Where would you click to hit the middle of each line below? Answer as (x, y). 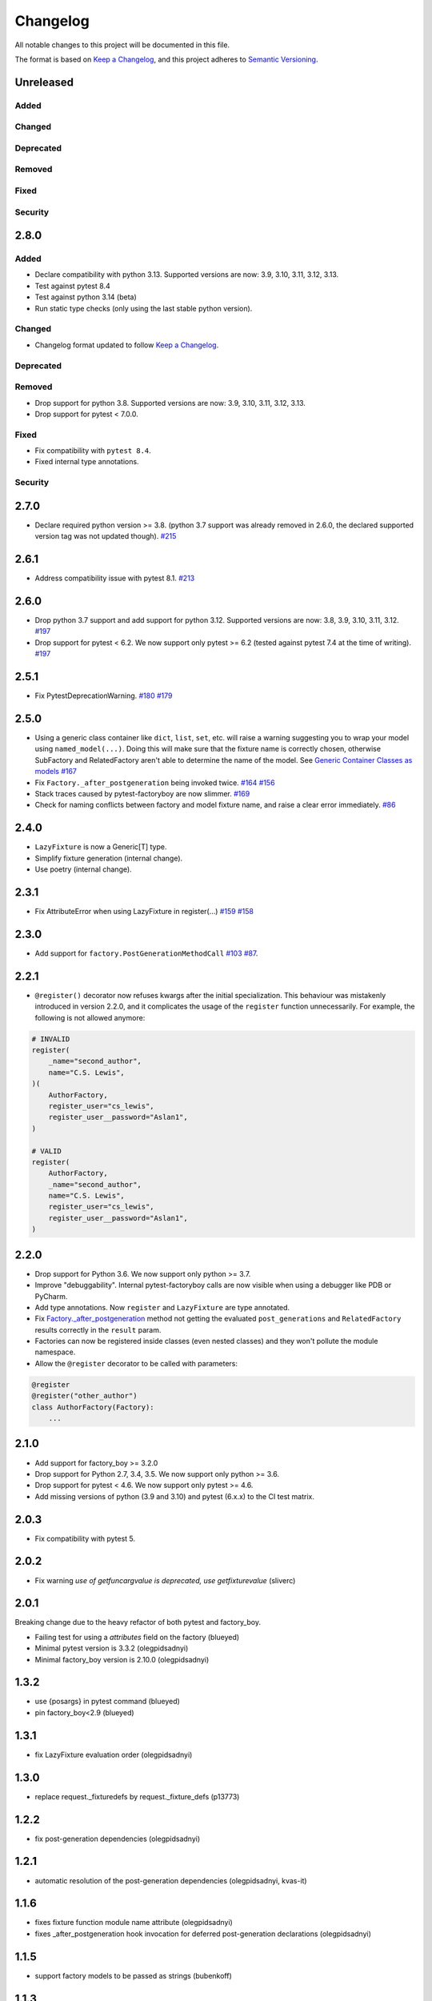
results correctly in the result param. (98, 1329)
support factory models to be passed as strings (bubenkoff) (133, 1975)
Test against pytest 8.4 (73, 286)
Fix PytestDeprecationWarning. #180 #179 (104, 696)
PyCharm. (51, 1296)
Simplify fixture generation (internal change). (109, 858)
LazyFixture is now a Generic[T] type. (101, 847)
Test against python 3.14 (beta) (86, 297)
